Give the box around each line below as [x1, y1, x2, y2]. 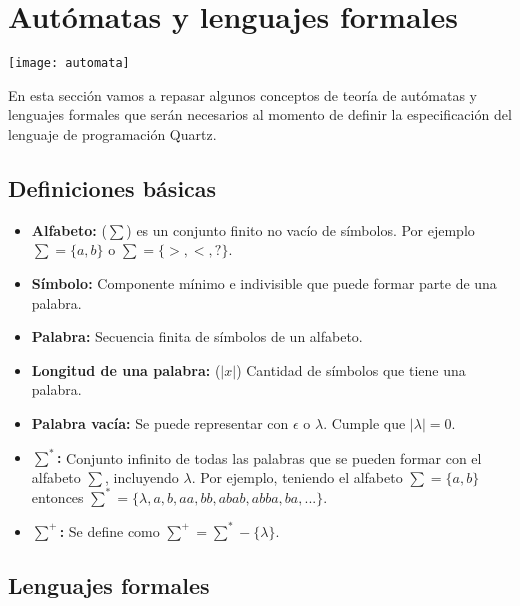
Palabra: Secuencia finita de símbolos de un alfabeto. [31, 326, 363, 347]
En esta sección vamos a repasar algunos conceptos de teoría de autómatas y [8, 84, 477, 105]
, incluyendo [104, 466, 179, 487]
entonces [31, 486, 84, 507]
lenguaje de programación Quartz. [8, 123, 217, 144]
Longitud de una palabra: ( [31, 359, 221, 380]
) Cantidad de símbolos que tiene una [236, 359, 466, 380]
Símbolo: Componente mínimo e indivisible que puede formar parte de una [31, 272, 497, 293]
